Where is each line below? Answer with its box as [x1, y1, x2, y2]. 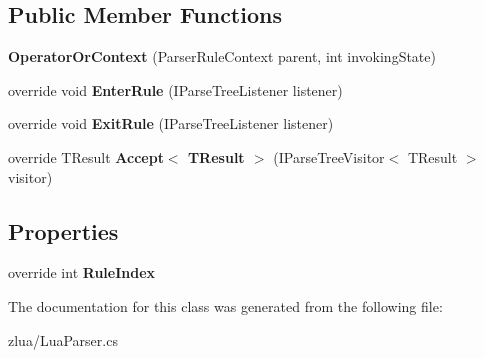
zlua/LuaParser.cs [8, 329, 118, 350]
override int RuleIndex [8, 262, 156, 283]
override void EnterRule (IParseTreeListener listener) [8, 79, 343, 100]
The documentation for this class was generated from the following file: [8, 295, 443, 316]
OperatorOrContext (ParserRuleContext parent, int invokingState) [8, 46, 436, 67]
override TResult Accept [8, 146, 164, 167]
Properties [8, 215, 119, 246]
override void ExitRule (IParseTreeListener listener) [8, 113, 334, 134]
